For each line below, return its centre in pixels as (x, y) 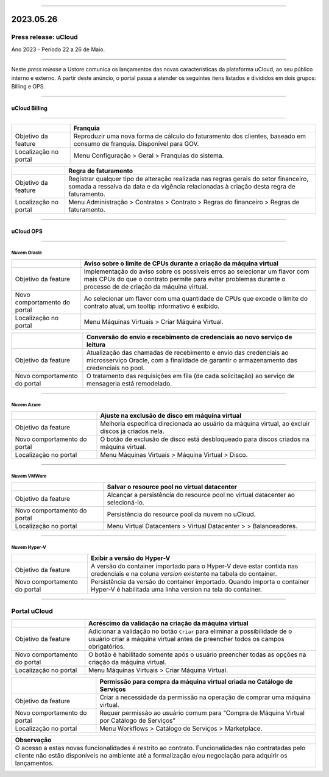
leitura (96, 345)
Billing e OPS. (28, 86)
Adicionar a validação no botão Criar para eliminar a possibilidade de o (190, 631)
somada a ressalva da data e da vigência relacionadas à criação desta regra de (182, 187)
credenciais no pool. (115, 368)
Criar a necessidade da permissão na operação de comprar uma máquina (205, 697)
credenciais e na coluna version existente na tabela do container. (184, 574)
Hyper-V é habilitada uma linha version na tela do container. (176, 590)
